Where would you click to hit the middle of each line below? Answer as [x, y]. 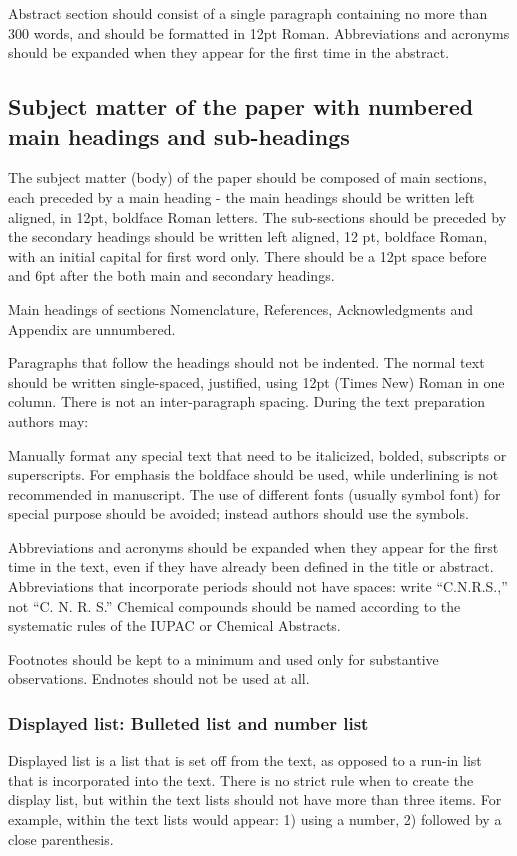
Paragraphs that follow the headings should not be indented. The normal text [246, 362]
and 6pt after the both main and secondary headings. [171, 275]
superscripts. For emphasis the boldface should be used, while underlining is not [253, 474]
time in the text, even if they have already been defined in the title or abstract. [251, 566]
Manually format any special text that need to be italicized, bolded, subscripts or [257, 454]
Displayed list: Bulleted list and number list [188, 722]
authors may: [48, 420]
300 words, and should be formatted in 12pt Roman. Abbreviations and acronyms [259, 32]
